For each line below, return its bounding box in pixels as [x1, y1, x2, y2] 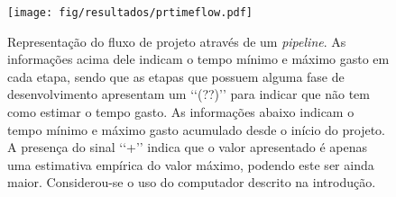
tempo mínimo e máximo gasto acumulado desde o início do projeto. [7, 120, 386, 139]
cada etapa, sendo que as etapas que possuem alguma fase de [7, 67, 345, 85]
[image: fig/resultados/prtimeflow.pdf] [7, 6, 253, 19]
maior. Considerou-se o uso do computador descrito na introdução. [7, 173, 376, 192]
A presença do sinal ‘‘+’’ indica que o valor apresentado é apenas [7, 138, 368, 157]
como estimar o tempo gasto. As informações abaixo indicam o [7, 103, 355, 121]
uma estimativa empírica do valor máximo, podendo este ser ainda [7, 155, 374, 174]
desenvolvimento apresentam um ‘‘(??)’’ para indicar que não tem [7, 85, 370, 103]
